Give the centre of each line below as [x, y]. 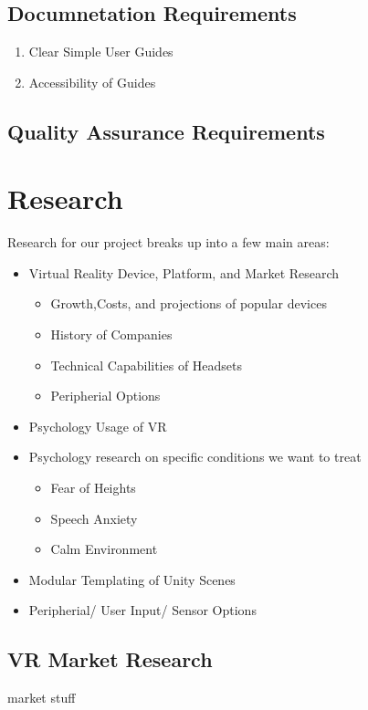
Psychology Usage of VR [98, 426]
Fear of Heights [93, 488]
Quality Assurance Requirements [166, 131]
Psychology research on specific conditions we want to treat [195, 457]
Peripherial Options [105, 396]
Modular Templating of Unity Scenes [132, 579]
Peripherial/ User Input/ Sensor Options [142, 610]
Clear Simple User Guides [101, 52]
